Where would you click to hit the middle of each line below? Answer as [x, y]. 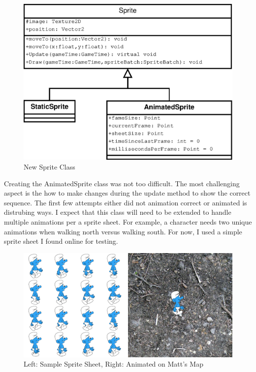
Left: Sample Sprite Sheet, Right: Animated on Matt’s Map [113, 364]
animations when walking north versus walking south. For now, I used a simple [123, 231]
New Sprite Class [49, 167]
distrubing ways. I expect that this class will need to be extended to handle [118, 212]
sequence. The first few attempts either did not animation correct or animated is [126, 202]
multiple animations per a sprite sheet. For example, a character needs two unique [128, 222]
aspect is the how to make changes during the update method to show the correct [127, 193]
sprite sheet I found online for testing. [61, 241]
